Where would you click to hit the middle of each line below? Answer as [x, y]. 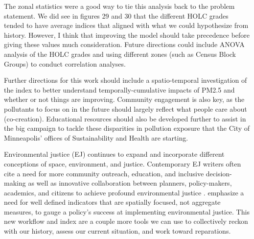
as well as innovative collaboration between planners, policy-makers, [130, 183]
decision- [219, 173]
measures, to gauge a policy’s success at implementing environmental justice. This [127, 211]
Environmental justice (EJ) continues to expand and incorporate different [114, 154]
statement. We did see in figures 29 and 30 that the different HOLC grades [116, 15]
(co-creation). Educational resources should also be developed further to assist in [125, 118]
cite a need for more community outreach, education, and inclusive [104, 173]
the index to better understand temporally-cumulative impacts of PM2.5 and [119, 89]
